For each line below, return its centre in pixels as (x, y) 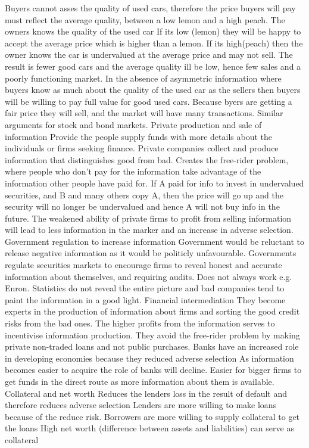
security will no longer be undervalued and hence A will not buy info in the (142, 206)
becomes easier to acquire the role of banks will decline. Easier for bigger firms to (153, 370)
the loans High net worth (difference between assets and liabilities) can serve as (149, 428)
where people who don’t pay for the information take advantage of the (133, 171)
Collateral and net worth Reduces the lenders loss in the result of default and (146, 393)
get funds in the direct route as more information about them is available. (140, 381)
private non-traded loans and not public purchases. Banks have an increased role (152, 346)
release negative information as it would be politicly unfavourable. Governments (151, 253)
